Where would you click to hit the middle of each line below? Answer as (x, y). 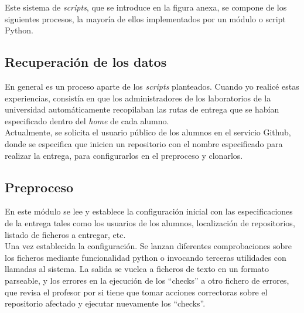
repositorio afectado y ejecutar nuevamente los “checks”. (105, 303)
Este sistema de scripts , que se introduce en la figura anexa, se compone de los (146, 7)
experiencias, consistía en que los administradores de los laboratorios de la (138, 98)
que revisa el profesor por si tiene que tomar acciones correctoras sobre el (136, 292)
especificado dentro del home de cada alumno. (87, 120)
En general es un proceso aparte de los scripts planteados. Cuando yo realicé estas (152, 86)
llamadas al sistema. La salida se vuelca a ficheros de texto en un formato (137, 269)
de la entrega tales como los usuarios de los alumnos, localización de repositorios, (150, 222)
